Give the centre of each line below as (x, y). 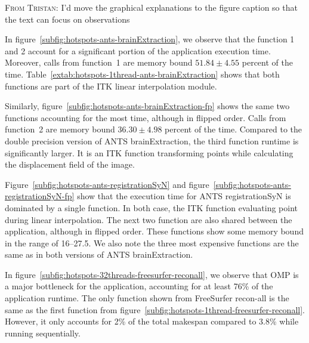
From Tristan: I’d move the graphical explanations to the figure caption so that (151, 7)
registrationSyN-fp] (40, 196)
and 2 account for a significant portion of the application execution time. (138, 50)
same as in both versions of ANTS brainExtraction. (99, 254)
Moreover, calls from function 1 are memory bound (99, 62)
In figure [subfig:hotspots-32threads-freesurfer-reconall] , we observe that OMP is (152, 274)
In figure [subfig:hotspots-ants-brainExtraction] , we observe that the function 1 (150, 39)
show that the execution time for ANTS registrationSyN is (184, 196)
